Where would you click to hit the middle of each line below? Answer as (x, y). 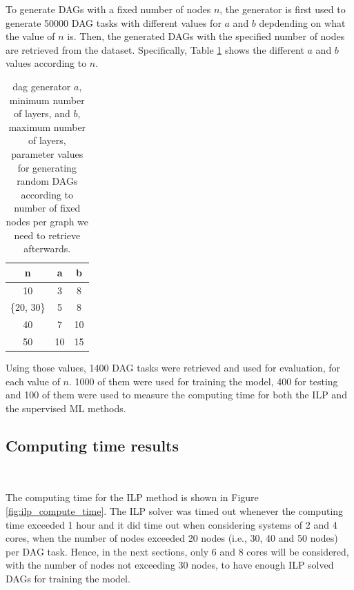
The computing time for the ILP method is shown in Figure (132, 497)
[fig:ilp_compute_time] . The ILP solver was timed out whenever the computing (175, 510)
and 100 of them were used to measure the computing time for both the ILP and (176, 395)
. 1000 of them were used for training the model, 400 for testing (204, 381)
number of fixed (47, 208)
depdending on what (302, 22)
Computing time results (92, 445)
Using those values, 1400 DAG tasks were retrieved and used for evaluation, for (173, 368)
